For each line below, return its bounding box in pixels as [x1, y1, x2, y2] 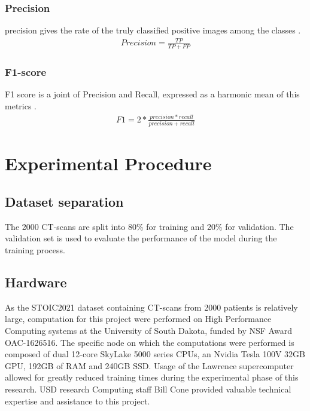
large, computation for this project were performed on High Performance [5, 312, 272, 325]
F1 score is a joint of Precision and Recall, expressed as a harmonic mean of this [5, 88, 300, 100]
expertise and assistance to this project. [5, 394, 150, 407]
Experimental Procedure [5, 151, 212, 176]
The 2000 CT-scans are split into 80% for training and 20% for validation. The [5, 220, 294, 232]
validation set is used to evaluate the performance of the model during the [5, 232, 277, 244]
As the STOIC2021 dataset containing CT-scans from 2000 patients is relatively [5, 300, 298, 313]
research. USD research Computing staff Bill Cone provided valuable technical [5, 382, 291, 395]
